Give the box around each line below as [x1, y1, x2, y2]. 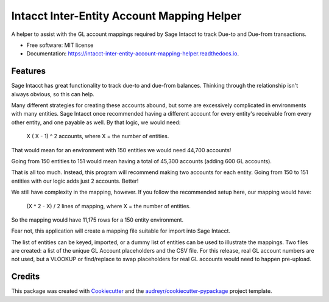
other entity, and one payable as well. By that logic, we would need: [11, 119, 181, 126]
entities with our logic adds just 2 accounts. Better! [11, 177, 139, 184]
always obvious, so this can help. [11, 90, 94, 97]
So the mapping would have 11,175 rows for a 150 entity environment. [11, 216, 184, 223]
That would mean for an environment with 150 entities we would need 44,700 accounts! [11, 146, 232, 153]
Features [11, 66, 46, 76]
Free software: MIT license [26, 41, 94, 49]
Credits [11, 272, 40, 282]
